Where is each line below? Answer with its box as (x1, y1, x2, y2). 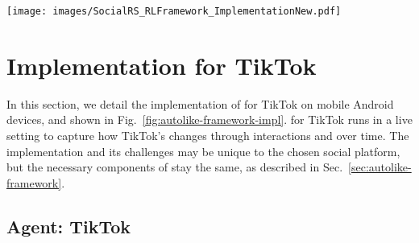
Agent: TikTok (6, 213, 131, 238)
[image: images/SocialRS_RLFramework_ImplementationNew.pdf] (6, 6, 342, 17)
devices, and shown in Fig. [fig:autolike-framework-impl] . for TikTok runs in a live (6, 111, 413, 128)
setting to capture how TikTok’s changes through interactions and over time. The (6, 126, 409, 143)
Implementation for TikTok (6, 48, 317, 81)
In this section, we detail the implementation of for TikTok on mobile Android (6, 95, 394, 112)
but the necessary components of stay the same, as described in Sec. (6, 159, 343, 175)
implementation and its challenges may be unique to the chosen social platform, (6, 142, 400, 159)
